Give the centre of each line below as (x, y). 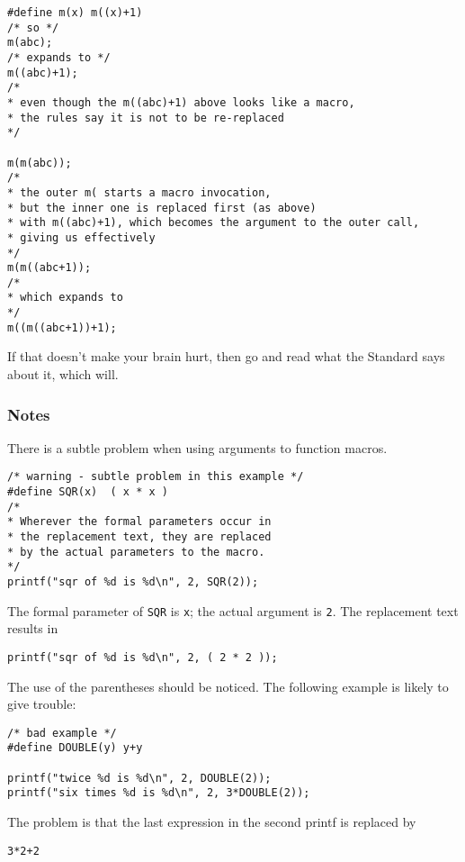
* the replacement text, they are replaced (139, 537)
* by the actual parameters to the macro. (136, 552)
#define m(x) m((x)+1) (75, 13)
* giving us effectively (81, 237)
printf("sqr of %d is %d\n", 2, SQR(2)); (133, 582)
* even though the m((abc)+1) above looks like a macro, (181, 102)
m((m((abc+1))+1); (62, 327)
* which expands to (65, 298)
